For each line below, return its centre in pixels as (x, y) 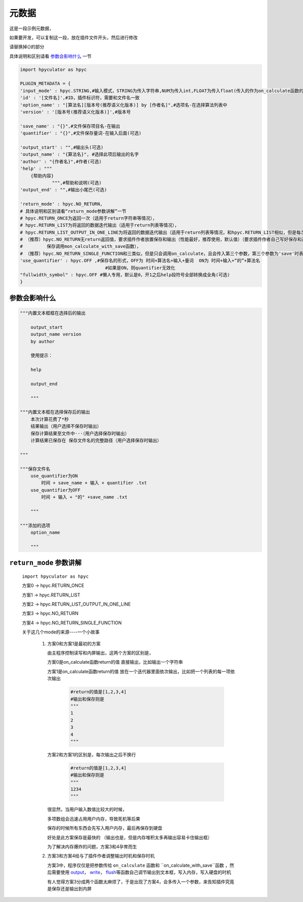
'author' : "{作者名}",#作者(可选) (61, 161)
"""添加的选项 (35, 525)
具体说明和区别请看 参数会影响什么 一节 (50, 56)
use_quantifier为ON (54, 476)
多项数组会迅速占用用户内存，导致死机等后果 (94, 819)
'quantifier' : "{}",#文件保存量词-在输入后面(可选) (81, 133)
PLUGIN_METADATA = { (45, 84)
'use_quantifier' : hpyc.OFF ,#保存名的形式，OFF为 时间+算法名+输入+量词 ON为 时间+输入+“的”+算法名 (140, 261)
